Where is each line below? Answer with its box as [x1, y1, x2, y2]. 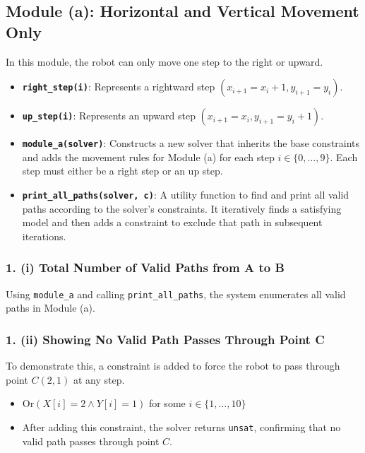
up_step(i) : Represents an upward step [22, 108, 196, 123]
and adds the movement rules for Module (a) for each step [22, 149, 275, 164]
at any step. [73, 372, 125, 387]
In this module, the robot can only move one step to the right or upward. [6, 54, 323, 69]
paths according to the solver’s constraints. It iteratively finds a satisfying [22, 201, 342, 216]
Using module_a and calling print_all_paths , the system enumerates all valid [6, 286, 346, 301]
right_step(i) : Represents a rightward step [22, 79, 215, 94]
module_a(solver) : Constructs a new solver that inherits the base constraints [22, 136, 360, 151]
